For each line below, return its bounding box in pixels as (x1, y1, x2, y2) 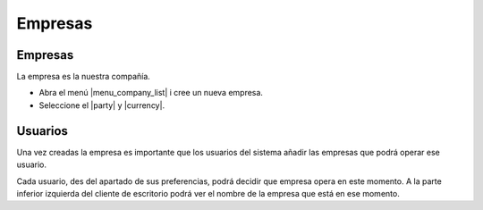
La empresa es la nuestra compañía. (16, 71, 151, 82)
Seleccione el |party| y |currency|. (38, 99, 165, 111)
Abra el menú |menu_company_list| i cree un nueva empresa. (38, 88, 264, 98)
